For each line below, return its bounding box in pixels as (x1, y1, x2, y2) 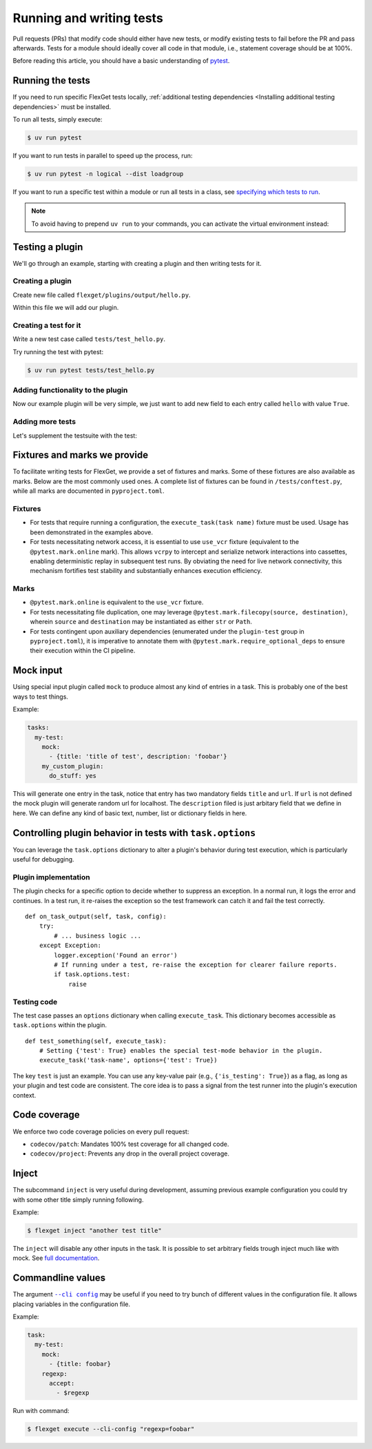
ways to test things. (12, 692, 69, 701)
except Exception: (39, 942, 102, 949)
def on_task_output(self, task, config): (25, 913, 167, 921)
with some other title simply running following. (12, 1195, 144, 1204)
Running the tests (12, 75, 91, 86)
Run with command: (12, 1407, 70, 1415)
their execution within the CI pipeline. (30, 646, 136, 655)
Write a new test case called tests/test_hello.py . (12, 335, 165, 343)
